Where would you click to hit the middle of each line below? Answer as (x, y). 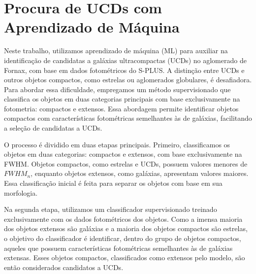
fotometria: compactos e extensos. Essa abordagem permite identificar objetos (121, 108)
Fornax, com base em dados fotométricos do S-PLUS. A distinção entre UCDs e (124, 70)
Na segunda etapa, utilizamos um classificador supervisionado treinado (111, 209)
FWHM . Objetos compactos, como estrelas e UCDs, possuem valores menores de (126, 163)
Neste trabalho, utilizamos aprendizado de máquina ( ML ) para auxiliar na (116, 51)
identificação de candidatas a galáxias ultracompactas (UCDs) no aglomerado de (125, 60)
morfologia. (21, 192)
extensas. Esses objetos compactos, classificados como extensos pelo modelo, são (125, 257)
